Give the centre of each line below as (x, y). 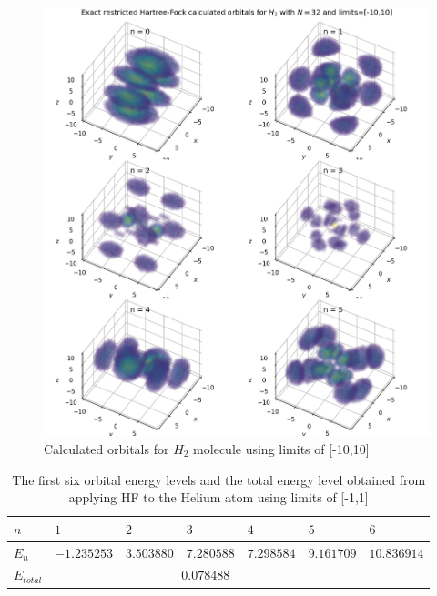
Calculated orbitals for (107, 449)
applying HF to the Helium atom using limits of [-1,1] (218, 497)
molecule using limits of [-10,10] (281, 449)
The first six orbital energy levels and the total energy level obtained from (219, 479)
